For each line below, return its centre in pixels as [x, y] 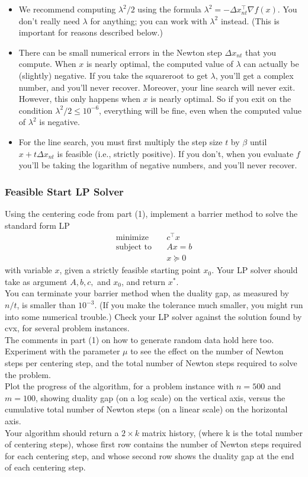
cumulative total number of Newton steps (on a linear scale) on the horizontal [146, 409]
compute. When [47, 64]
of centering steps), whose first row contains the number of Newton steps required [153, 444]
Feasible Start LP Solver [64, 191]
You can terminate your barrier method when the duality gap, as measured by [147, 293]
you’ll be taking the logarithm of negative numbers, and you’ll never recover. [158, 165]
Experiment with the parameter [62, 351]
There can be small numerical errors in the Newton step [120, 52]
